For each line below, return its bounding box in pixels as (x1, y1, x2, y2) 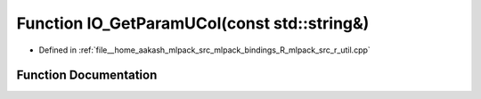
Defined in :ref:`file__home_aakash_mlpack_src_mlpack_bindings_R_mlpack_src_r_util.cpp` (38, 45, 371, 55)
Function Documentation (16, 68, 158, 83)
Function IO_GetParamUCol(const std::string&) (16, 13, 370, 33)
